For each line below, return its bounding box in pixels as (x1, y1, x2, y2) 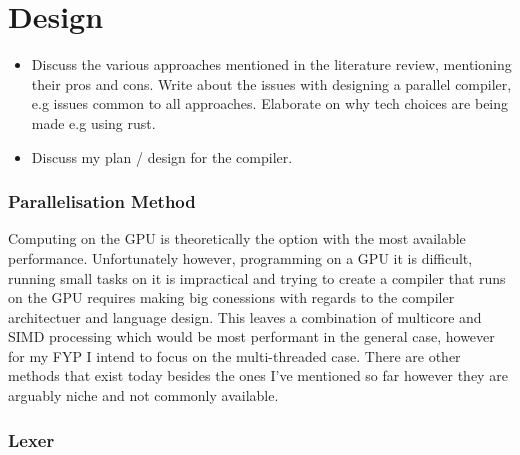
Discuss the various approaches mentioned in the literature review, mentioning (31, 54, 512, 75)
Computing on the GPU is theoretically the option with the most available (8, 228, 466, 249)
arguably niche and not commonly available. (8, 385, 279, 406)
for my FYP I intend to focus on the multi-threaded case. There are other (8, 345, 461, 366)
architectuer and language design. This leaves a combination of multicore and (8, 306, 482, 327)
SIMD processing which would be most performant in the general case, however (8, 326, 495, 347)
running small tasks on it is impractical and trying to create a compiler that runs (8, 267, 506, 288)
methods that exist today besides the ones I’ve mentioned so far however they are (8, 365, 508, 386)
